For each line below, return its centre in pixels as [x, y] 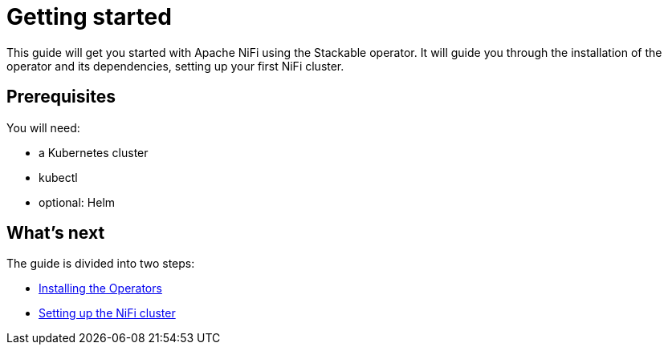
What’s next [56, 233]
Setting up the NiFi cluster [107, 313]
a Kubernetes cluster [94, 152]
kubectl [58, 177]
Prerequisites [61, 97]
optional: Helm [77, 202]
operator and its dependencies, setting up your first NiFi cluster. [175, 66]
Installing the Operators [100, 288]
